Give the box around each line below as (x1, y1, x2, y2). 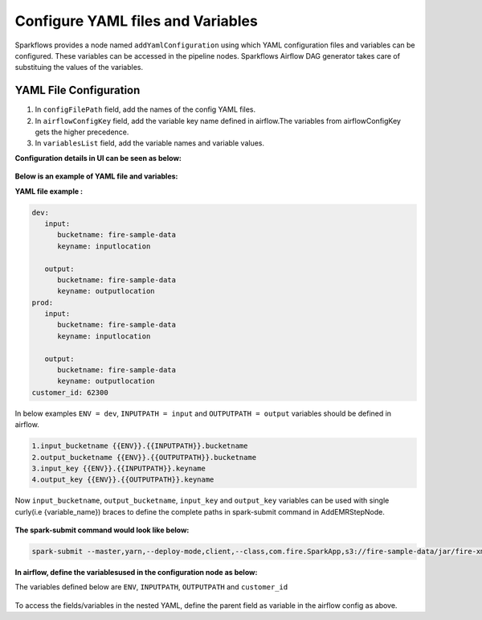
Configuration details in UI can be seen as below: (14, 153, 182, 162)
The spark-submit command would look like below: (14, 525, 190, 535)
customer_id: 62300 (31, 388, 108, 397)
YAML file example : (14, 186, 84, 196)
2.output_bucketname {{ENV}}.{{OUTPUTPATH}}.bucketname (31, 453, 257, 462)
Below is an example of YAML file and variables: (14, 171, 178, 181)
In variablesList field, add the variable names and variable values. (35, 138, 265, 148)
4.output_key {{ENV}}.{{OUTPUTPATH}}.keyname (31, 475, 214, 484)
